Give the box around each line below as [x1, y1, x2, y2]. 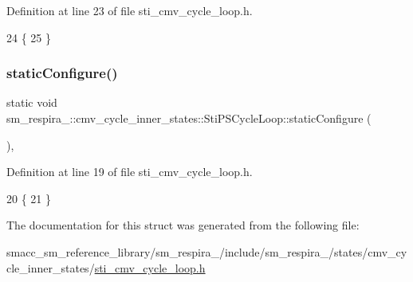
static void [6, 94, 57, 111]
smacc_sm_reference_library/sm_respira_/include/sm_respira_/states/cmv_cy [6, 243, 407, 260]
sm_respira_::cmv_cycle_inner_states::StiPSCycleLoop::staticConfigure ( [6, 110, 372, 126]
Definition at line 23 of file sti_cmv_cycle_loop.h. [6, 2, 253, 18]
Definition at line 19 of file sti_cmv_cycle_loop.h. [6, 163, 253, 180]
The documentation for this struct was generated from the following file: [6, 217, 360, 233]
